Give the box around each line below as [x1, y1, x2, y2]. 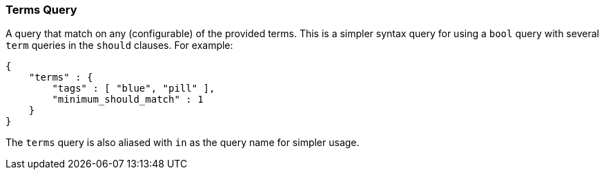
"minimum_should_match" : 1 [52, 94, 204, 105]
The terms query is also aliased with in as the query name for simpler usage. [6, 136, 360, 149]
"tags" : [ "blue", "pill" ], [52, 83, 215, 94]
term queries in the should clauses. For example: [6, 39, 233, 52]
